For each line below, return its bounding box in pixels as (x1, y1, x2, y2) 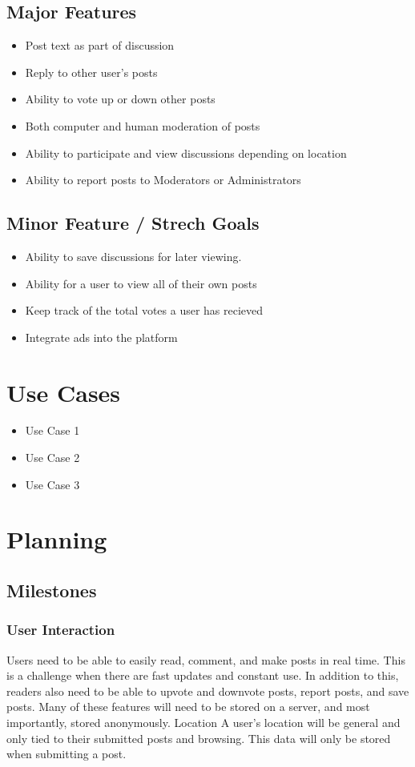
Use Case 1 (25, 422, 80, 439)
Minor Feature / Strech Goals (6, 211, 260, 235)
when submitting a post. (6, 745, 127, 762)
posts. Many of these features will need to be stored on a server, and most (6, 698, 370, 715)
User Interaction (6, 620, 115, 640)
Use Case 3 (25, 476, 80, 492)
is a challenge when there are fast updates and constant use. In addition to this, (6, 667, 399, 684)
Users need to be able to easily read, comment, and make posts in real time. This (6, 651, 405, 668)
